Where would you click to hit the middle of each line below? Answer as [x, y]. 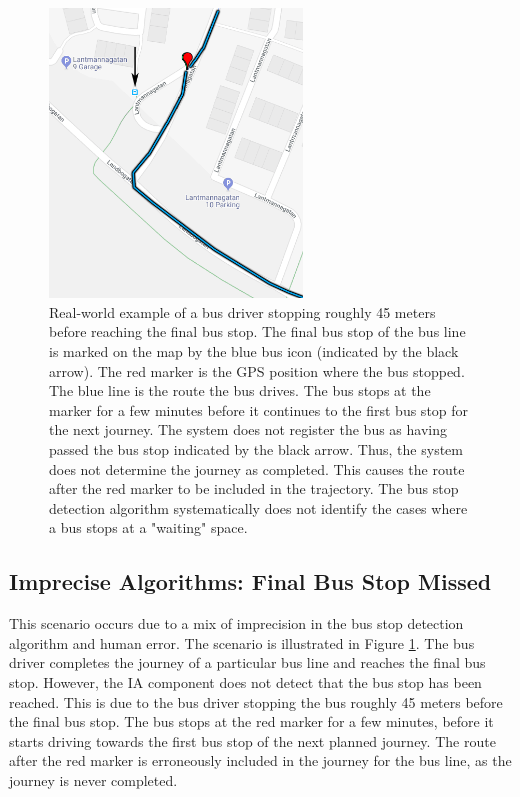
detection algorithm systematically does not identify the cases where [258, 507]
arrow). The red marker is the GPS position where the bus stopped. [257, 370]
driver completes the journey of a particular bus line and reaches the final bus [247, 662]
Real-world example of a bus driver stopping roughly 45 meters [242, 311]
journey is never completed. [93, 779]
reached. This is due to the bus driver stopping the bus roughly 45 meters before [256, 701]
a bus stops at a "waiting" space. [148, 527]
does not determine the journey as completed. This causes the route [257, 468]
